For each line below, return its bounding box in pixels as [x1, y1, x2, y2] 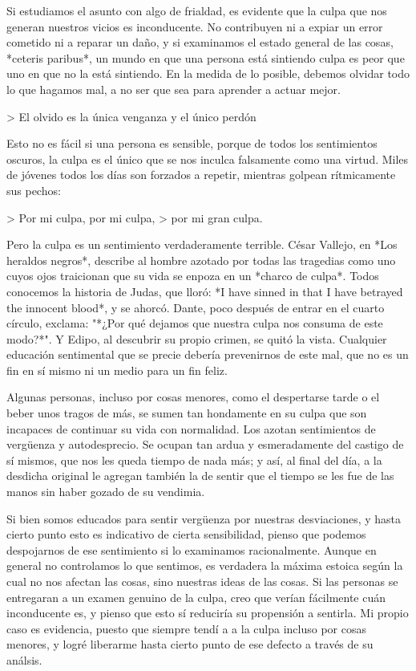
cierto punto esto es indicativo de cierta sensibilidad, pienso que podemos [6, 526, 366, 543]
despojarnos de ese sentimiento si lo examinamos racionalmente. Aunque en [6, 541, 377, 558]
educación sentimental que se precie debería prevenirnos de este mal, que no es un [6, 346, 409, 363]
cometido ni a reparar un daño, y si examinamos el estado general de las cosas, [6, 34, 394, 51]
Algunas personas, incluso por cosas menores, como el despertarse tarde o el [6, 388, 380, 405]
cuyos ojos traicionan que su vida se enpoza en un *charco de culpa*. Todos [6, 267, 379, 284]
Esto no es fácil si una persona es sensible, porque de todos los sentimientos [6, 135, 378, 152]
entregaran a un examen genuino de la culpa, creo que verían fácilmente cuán [6, 588, 386, 605]
